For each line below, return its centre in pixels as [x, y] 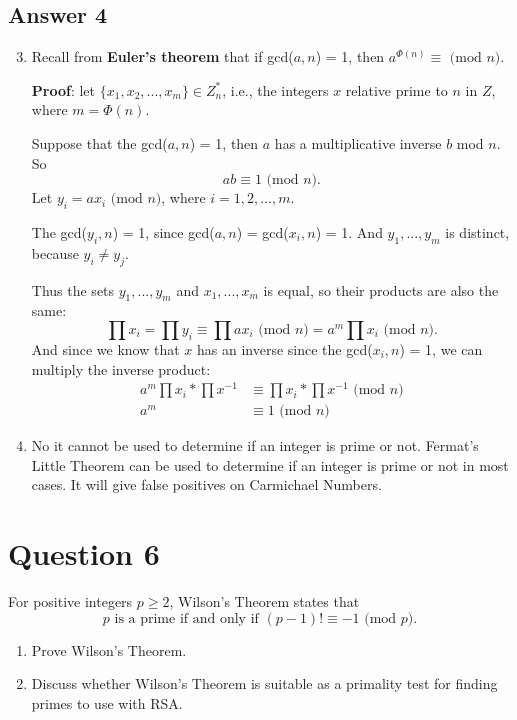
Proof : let [63, 89]
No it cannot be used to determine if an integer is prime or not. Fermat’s [255, 445]
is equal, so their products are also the [381, 289]
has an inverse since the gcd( [284, 348]
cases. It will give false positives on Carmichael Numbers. [206, 484]
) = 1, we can [441, 348]
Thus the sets [73, 289]
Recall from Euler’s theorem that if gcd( [162, 56]
